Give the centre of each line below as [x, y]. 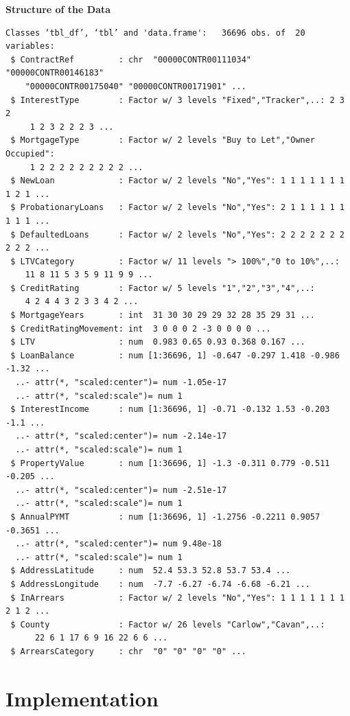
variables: [30, 46]
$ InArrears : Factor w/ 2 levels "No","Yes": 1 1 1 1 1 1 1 [177, 598]
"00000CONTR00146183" [55, 73]
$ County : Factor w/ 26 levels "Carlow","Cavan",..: [168, 624]
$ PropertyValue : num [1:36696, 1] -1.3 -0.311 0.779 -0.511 [170, 463]
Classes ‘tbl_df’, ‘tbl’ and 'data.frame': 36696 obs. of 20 [155, 33]
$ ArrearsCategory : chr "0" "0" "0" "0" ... [128, 651]
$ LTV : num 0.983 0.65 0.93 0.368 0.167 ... [158, 342]
